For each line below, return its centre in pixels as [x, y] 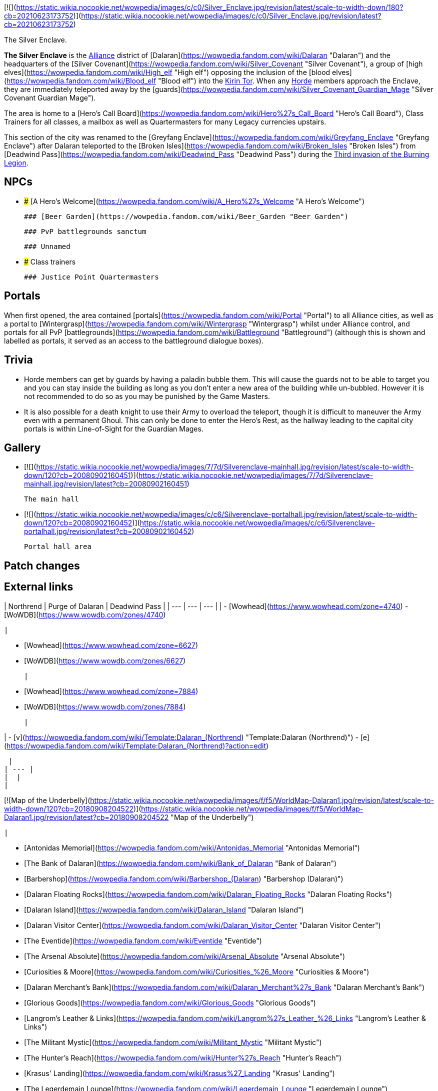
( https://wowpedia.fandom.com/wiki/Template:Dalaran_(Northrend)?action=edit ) [136, 745]
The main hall [51, 499]
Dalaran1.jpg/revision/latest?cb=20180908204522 [86, 817]
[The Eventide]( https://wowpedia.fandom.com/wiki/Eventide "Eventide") [143, 940]
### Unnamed [47, 246]
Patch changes [42, 565]
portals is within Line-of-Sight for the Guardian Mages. [114, 428]
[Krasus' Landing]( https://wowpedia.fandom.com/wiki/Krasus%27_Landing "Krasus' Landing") [179, 1073]
